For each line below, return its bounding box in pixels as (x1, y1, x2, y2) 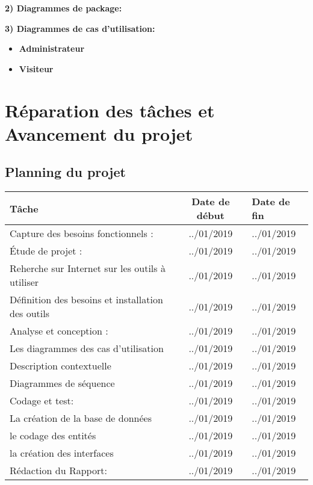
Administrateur (19, 42, 85, 55)
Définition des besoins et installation (10, 292, 163, 307)
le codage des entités (10, 428, 96, 443)
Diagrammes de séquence (10, 376, 115, 391)
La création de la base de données (10, 411, 152, 425)
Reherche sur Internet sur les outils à (10, 261, 166, 276)
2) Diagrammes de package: (5, 2, 122, 14)
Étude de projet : (10, 244, 82, 258)
